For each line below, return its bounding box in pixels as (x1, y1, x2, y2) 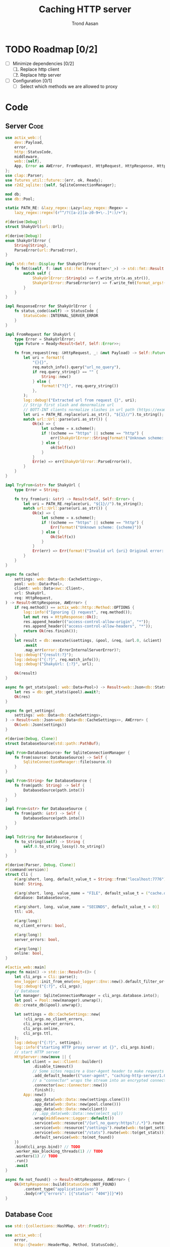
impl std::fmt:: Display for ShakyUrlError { (5, 261, 101, 266)
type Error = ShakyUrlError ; (14, 337, 76, 342)
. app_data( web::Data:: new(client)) (32, 1106, 108, 1112)
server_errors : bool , (14, 937, 60, 942)
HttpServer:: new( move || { (14, 1054, 71, 1059)
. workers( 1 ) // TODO (14, 1153, 58, 1159)
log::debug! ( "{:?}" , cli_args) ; (14, 984, 82, 989)
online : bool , (14, 951, 44, 956)
